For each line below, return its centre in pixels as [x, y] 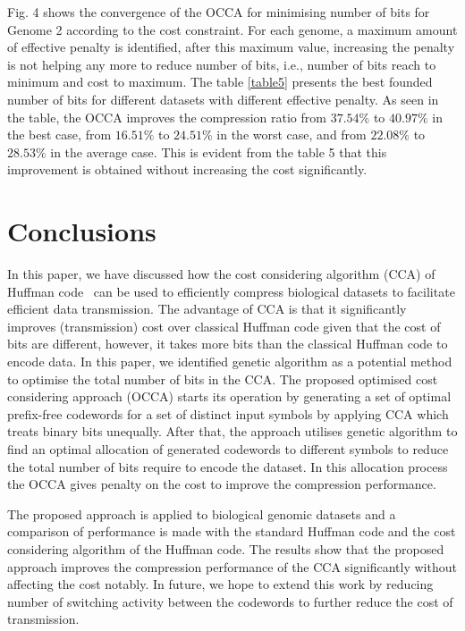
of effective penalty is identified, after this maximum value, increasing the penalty [231, 47]
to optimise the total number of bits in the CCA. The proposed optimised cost [223, 379]
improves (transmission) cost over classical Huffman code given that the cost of [224, 326]
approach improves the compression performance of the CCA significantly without [232, 566]
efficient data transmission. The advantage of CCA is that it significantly [207, 309]
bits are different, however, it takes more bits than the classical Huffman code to [228, 344]
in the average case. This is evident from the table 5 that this [219, 151]
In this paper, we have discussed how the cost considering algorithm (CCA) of [221, 274]
